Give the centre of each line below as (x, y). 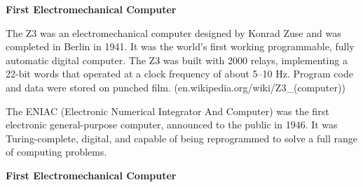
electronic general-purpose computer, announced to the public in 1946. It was (172, 125)
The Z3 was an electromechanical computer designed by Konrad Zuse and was (173, 32)
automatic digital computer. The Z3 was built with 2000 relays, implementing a (177, 60)
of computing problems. (56, 152)
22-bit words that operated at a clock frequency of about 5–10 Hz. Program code (179, 74)
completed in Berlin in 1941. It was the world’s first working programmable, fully (180, 46)
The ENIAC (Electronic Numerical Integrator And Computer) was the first (167, 111)
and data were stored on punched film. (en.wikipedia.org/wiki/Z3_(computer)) (176, 87)
